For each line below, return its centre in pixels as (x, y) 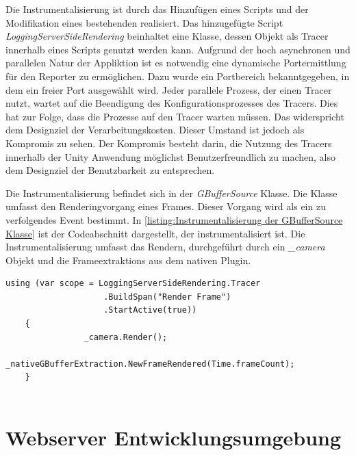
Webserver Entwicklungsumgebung (174, 437)
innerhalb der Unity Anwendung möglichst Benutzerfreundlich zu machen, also (170, 156)
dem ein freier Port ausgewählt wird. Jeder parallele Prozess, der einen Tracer (169, 89)
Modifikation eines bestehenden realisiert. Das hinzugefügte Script (144, 22)
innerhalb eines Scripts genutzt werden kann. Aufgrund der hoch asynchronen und (178, 49)
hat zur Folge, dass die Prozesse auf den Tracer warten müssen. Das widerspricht (175, 116)
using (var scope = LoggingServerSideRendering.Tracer (133, 284)
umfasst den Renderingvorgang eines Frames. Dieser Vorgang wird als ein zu (166, 206)
